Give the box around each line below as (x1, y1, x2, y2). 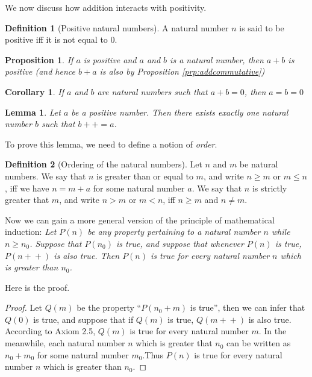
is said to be (239, 21, 284, 34)
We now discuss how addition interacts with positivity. (5, 1, 207, 13)
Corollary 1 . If (5, 85, 64, 98)
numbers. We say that (5, 169, 86, 182)
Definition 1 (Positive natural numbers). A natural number (5, 21, 229, 34)
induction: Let (5, 225, 57, 238)
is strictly (252, 181, 287, 194)
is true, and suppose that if (33, 313, 134, 325)
